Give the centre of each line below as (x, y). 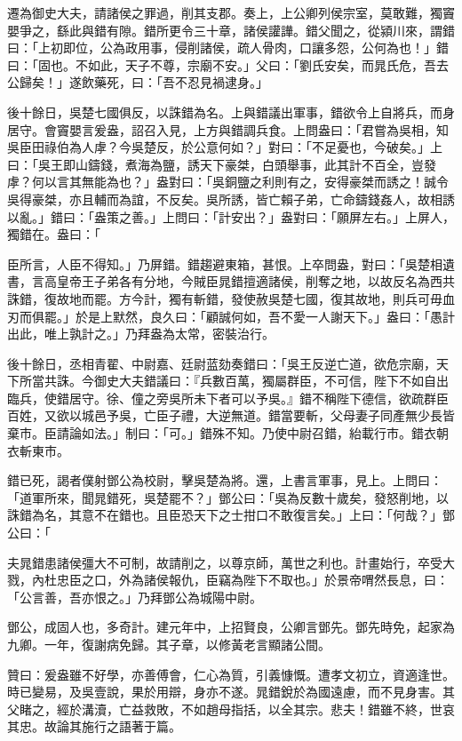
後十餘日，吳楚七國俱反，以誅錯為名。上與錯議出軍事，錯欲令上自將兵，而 (225, 112)
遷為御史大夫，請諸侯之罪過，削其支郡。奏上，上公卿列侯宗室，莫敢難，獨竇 (231, 12)
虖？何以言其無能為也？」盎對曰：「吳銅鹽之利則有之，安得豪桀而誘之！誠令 (228, 182)
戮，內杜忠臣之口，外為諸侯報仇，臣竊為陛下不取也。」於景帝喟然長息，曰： (228, 580)
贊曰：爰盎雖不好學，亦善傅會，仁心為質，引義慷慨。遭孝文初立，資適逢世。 (231, 674)
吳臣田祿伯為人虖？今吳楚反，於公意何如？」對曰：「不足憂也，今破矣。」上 (225, 147)
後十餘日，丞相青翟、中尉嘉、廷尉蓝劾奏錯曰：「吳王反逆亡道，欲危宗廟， (222, 363)
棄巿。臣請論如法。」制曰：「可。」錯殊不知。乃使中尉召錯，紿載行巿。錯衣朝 (228, 433)
